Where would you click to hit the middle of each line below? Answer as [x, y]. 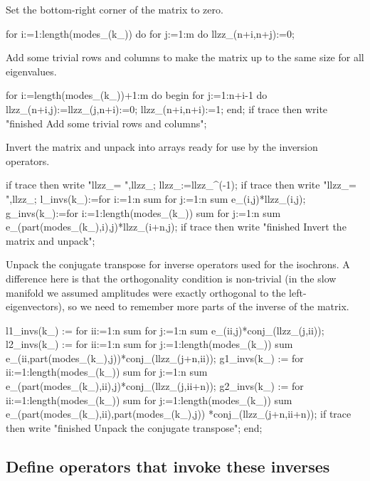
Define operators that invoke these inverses [168, 466]
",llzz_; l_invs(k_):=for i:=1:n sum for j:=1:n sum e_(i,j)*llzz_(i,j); [156, 198]
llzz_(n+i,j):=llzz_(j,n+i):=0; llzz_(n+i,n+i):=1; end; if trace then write [167, 109]
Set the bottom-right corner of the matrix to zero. [115, 9]
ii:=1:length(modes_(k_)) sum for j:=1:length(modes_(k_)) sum [149, 400]
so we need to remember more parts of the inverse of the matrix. [208, 306]
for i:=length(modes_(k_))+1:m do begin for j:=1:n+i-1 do [137, 95]
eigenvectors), [35, 306]
